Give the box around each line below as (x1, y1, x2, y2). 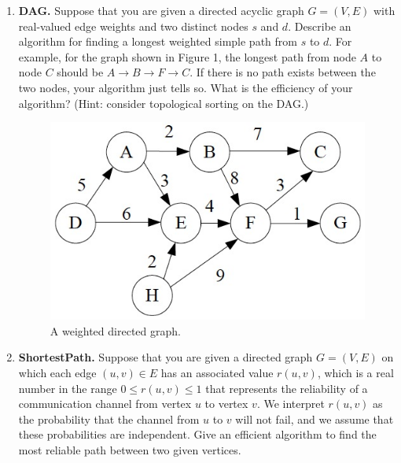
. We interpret (256, 395, 325, 412)
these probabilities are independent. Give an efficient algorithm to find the (18, 426, 377, 443)
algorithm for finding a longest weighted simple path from (18, 33, 297, 50)
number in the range (18, 380, 117, 396)
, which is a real (317, 365, 394, 381)
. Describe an (288, 17, 351, 34)
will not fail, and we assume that (235, 410, 394, 427)
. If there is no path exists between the (189, 64, 376, 80)
